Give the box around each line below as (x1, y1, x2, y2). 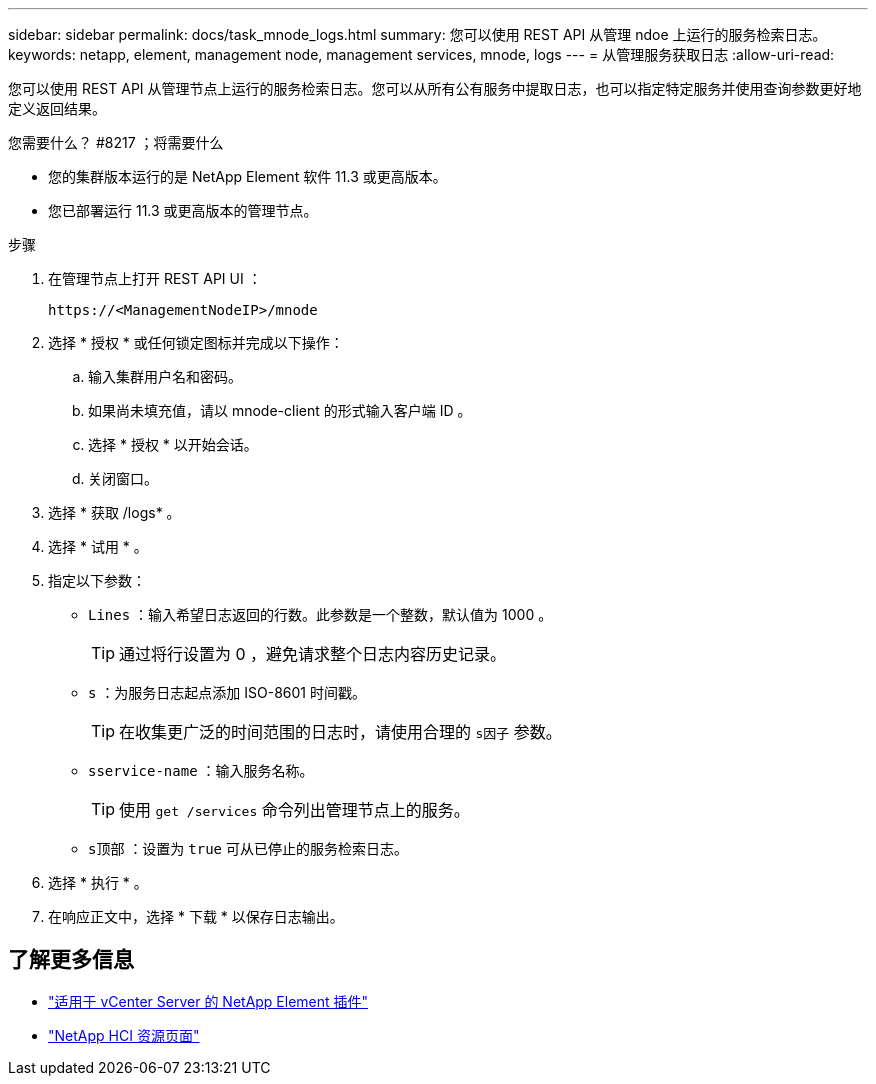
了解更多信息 (8, 947, 134, 973)
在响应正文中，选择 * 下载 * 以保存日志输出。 (48, 908, 344, 925)
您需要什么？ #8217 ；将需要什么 (8, 134, 224, 151)
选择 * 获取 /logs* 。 (48, 504, 181, 521)
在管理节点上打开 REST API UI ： (48, 270, 262, 287)
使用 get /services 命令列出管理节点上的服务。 (119, 800, 470, 820)
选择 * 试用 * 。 (48, 538, 148, 555)
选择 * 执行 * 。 (48, 874, 148, 891)
